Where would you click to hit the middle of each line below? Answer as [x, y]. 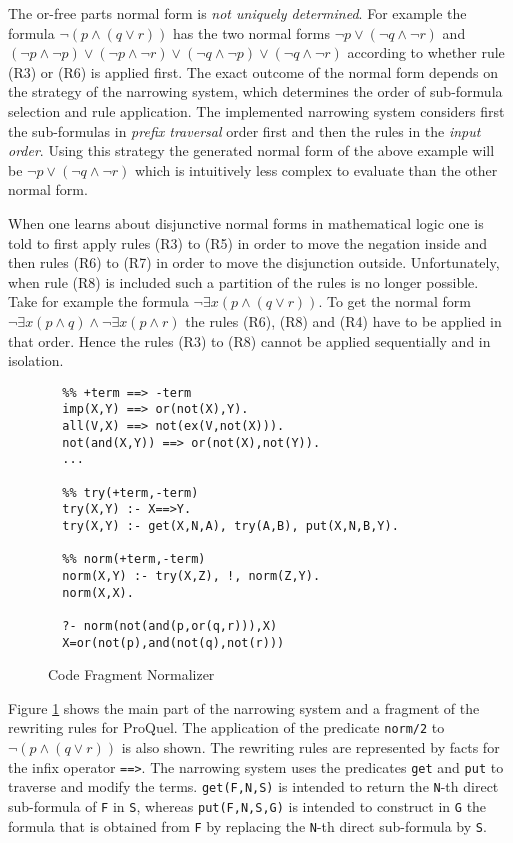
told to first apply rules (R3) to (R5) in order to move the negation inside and [248, 242]
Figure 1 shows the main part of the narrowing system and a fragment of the [244, 707]
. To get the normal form [394, 301]
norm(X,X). [98, 592]
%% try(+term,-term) [130, 492]
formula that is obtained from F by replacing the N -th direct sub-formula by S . [247, 825]
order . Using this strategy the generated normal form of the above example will [251, 150]
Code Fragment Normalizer [131, 674]
